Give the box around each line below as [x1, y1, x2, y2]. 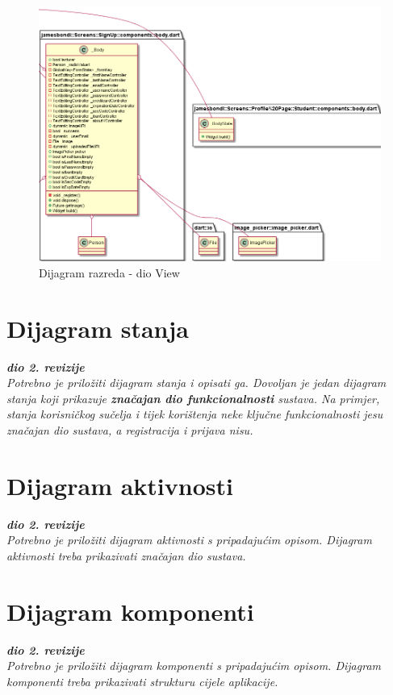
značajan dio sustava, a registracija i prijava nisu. [6, 422, 253, 439]
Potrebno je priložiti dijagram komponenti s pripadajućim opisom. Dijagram [6, 657, 381, 674]
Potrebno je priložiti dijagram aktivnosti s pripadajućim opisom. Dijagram [6, 531, 372, 548]
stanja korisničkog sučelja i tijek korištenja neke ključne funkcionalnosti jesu [6, 406, 383, 422]
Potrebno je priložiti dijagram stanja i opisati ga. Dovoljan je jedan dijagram [6, 374, 387, 391]
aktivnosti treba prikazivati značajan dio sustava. [6, 547, 246, 564]
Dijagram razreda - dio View [39, 264, 180, 281]
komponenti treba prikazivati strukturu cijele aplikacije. [6, 672, 278, 689]
